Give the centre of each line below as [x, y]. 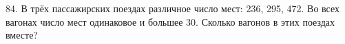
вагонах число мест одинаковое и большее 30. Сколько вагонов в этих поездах [170, 21]
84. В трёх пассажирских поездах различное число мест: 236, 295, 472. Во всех [173, 8]
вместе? [22, 35]
